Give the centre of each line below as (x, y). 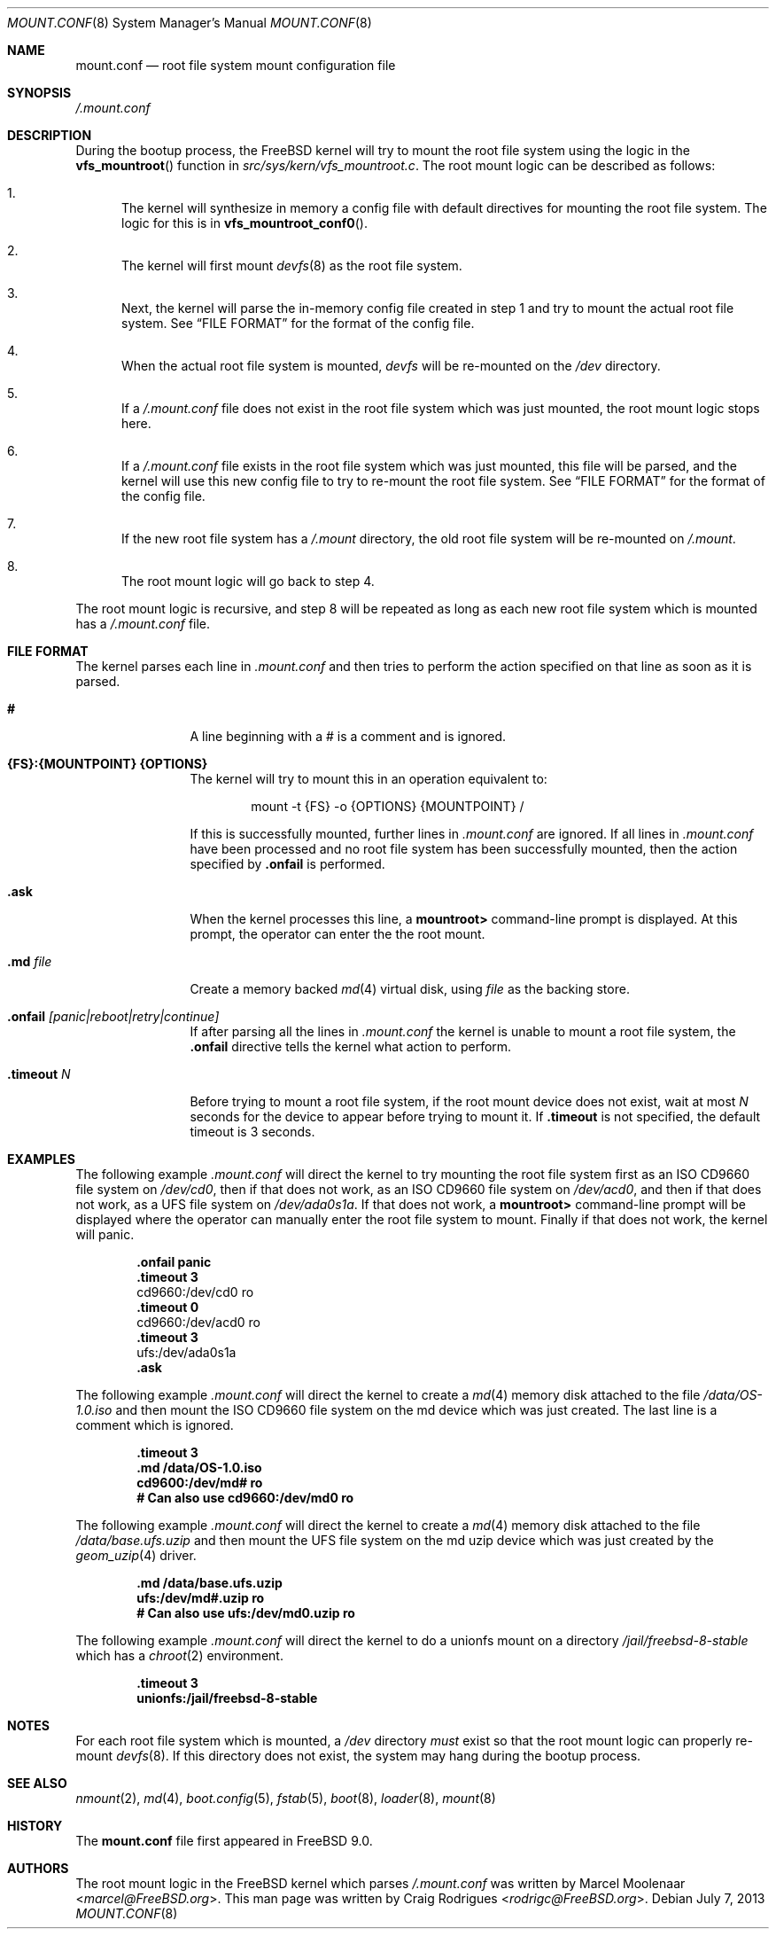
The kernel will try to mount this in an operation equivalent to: (369, 779)
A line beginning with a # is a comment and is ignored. (348, 736)
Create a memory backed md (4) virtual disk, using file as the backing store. (410, 989)
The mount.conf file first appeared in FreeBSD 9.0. (224, 1841)
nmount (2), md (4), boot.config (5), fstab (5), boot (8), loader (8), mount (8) (286, 1798)
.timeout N (39, 1074)
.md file (30, 961)
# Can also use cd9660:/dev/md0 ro (245, 1498)
